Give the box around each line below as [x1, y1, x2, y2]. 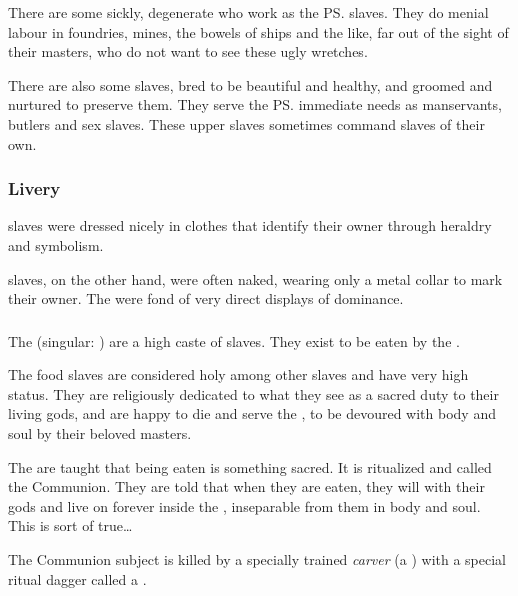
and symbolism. [8, 234, 104, 255]
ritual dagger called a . [8, 568, 147, 589]
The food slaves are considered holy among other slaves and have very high [8, 364, 469, 385]
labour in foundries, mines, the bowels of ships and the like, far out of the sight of [8, 21, 509, 42]
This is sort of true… [8, 515, 133, 536]
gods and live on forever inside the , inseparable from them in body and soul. [8, 495, 481, 516]
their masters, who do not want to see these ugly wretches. [8, 41, 368, 62]
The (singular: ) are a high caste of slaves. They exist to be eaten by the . [8, 330, 460, 351]
